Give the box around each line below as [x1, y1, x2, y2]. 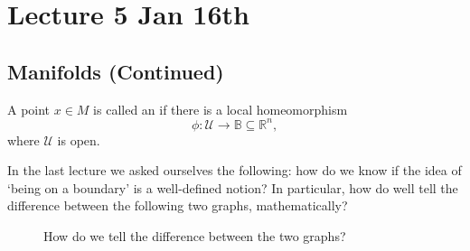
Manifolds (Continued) [7, 57, 224, 85]
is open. [57, 130, 100, 149]
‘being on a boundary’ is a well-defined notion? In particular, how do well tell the [7, 178, 458, 197]
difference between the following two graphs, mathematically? [7, 196, 348, 215]
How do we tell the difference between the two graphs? [43, 227, 346, 246]
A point [7, 99, 51, 118]
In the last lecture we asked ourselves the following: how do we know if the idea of [7, 161, 462, 180]
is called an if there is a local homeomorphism [93, 99, 348, 118]
